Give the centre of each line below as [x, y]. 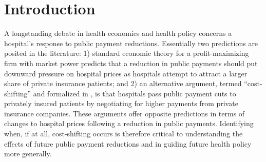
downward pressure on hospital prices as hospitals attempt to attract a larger [126, 73]
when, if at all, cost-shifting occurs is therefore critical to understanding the [123, 134]
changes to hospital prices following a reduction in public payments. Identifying [129, 123]
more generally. [28, 154]
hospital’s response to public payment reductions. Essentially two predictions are [131, 43]
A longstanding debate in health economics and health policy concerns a [118, 33]
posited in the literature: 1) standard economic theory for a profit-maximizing [127, 53]
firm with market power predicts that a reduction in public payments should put [131, 63]
